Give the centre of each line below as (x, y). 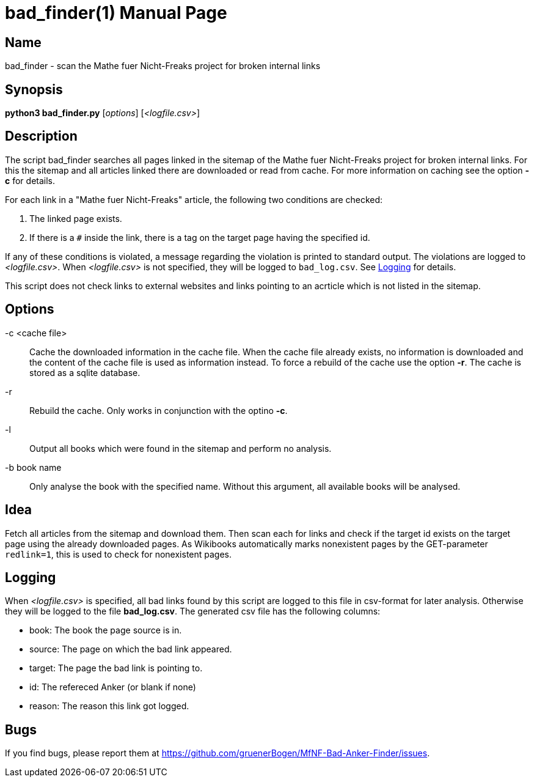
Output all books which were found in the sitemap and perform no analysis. (181, 448)
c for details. (30, 180)
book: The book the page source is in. (106, 630)
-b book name (33, 467)
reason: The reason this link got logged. (109, 706)
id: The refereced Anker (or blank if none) (113, 687)
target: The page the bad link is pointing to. (116, 668)
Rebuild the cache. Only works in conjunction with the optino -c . (159, 410)
